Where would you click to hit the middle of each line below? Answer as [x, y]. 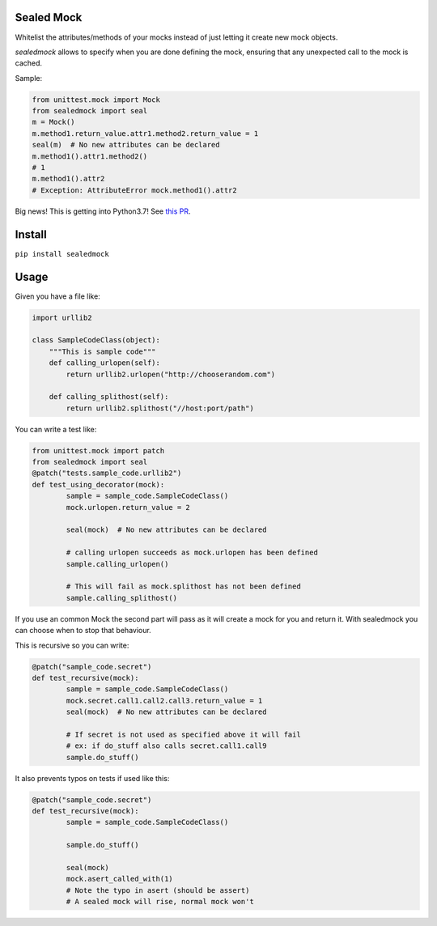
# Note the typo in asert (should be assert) [158, 890]
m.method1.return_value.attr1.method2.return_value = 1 [145, 133]
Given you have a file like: [57, 296]
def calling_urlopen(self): [105, 363]
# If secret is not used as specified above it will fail [183, 734]
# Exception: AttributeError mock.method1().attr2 [135, 190]
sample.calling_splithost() [122, 598]
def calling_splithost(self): [109, 397]
